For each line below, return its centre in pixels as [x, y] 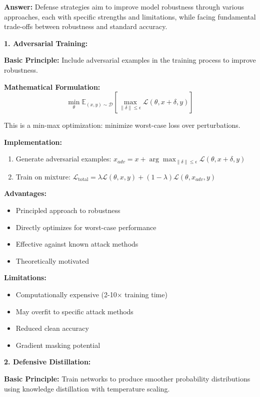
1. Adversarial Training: [46, 43]
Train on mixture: [43, 176]
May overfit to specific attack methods [74, 311]
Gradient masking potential [58, 345]
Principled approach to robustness [68, 210]
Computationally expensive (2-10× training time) [91, 294]
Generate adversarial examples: [63, 159]
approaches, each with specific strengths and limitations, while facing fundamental [130, 16]
